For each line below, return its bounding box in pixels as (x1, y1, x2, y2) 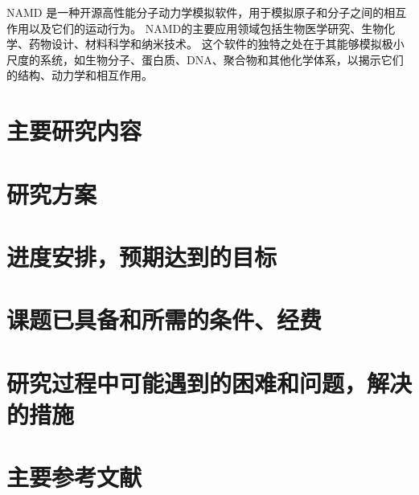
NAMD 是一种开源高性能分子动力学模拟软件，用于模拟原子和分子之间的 (6, 4, 384, 20)
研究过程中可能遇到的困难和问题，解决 (6, 366, 413, 399)
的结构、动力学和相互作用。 (6, 67, 153, 84)
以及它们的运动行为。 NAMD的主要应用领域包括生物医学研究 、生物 (28, 19, 384, 36)
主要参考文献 (6, 460, 142, 493)
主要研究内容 (6, 114, 142, 147)
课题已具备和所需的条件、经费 (6, 303, 322, 336)
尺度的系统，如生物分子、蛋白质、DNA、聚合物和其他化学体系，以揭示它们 (6, 51, 404, 67)
